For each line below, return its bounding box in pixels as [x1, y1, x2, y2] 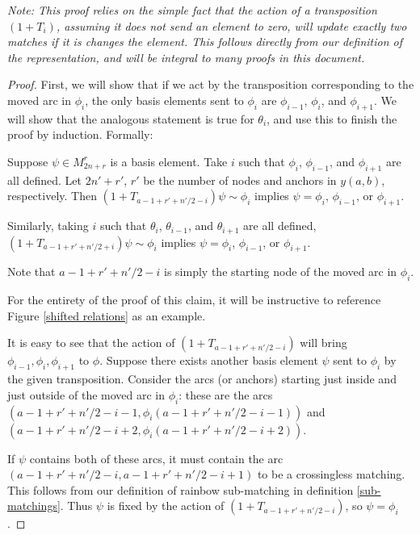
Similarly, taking [7, 217, 89, 234]
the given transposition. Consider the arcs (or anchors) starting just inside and [7, 370, 397, 387]
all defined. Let [7, 171, 82, 188]
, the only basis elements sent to [85, 91, 244, 108]
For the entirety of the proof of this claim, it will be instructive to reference [7, 291, 381, 308]
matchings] [7, 497, 61, 514]
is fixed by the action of [107, 497, 225, 514]
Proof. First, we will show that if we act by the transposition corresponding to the [7, 76, 414, 93]
